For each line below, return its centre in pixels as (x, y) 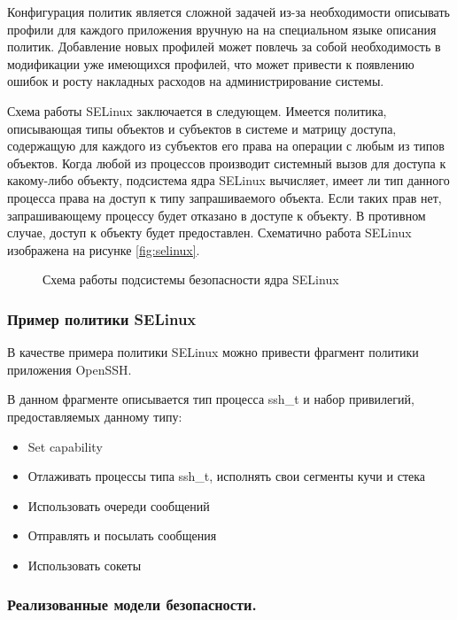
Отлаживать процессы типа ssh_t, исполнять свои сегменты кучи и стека (227, 476)
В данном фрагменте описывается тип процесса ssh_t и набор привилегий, (211, 399)
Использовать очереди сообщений (119, 505)
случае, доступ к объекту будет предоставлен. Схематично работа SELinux (209, 232)
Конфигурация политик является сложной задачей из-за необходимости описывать (228, 12)
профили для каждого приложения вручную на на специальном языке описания (222, 29)
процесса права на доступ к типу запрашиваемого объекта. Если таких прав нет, (225, 197)
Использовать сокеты (85, 565)
